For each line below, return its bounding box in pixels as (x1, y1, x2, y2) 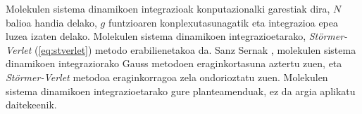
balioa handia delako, (6, 15, 97, 29)
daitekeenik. (6, 97, 57, 112)
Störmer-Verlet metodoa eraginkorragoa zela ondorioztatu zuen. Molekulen (6, 69, 328, 84)
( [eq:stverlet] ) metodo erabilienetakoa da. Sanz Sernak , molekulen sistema (35, 42, 356, 57)
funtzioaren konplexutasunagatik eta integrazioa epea (108, 15, 339, 29)
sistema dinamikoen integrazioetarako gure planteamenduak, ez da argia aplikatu (6, 83, 356, 98)
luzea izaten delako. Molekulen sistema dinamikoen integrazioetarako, (6, 29, 306, 43)
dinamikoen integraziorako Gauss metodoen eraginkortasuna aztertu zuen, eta (6, 56, 342, 71)
